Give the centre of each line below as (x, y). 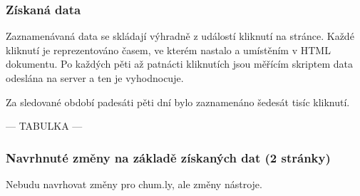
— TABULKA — (44, 126)
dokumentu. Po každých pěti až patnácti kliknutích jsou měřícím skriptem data (179, 64)
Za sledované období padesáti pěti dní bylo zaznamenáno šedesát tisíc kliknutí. (178, 102)
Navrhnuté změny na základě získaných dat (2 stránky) (168, 157)
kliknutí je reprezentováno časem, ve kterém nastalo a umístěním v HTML (168, 50)
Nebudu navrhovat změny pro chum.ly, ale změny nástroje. (134, 184)
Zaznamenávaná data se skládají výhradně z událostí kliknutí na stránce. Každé (180, 36)
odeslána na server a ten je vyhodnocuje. (95, 78)
